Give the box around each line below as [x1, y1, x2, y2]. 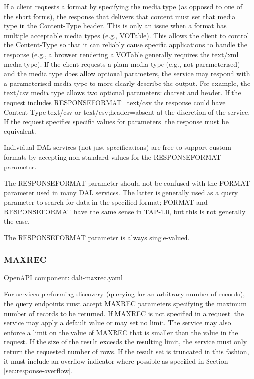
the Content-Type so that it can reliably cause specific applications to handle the [4, 40, 247, 50]
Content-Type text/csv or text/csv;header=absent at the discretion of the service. [4, 106, 250, 117]
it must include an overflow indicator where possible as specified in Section [4, 356, 228, 366]
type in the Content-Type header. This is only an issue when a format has [4, 21, 227, 31]
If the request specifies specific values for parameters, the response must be [4, 116, 229, 126]
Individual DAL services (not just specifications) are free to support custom [4, 142, 231, 152]
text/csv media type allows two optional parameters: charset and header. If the [4, 87, 241, 98]
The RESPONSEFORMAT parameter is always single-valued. [4, 232, 190, 243]
